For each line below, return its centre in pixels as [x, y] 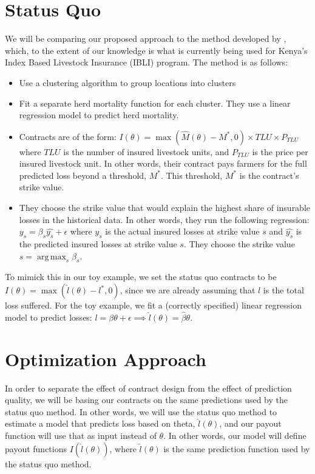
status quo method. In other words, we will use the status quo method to [141, 411]
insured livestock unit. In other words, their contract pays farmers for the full [163, 163]
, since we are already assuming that [188, 290]
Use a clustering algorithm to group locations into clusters [127, 82]
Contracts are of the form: [68, 136]
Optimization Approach [106, 359]
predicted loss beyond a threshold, [83, 175]
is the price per [280, 151]
